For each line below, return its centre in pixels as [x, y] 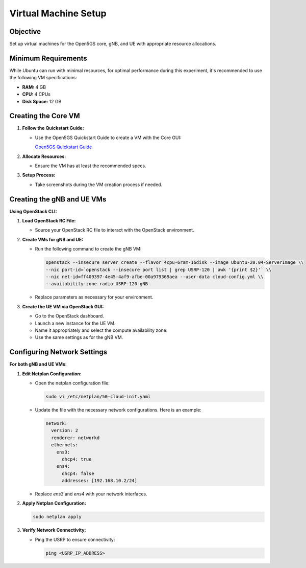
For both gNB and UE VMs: [38, 364]
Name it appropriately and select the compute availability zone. [101, 330]
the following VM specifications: [43, 78]
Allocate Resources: [44, 156]
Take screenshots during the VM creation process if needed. [99, 185]
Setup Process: [39, 175]
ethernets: [65, 445]
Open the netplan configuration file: [72, 383]
